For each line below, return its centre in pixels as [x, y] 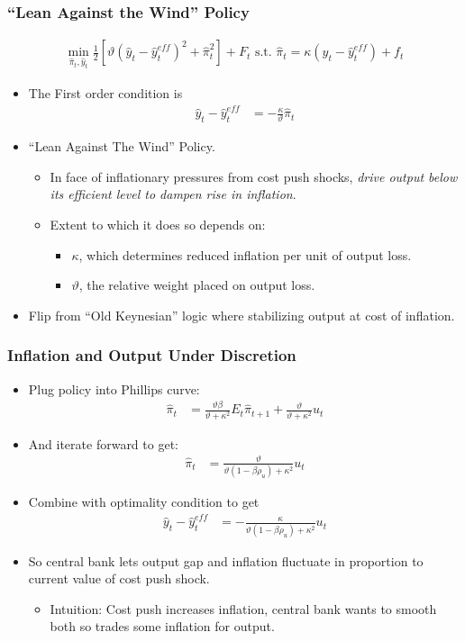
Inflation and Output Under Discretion [152, 355]
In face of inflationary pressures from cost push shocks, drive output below [254, 176]
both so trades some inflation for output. [162, 626]
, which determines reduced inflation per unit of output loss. [245, 254]
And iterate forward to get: [103, 443]
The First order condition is [105, 92]
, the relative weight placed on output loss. [197, 285]
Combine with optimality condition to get [144, 502]
